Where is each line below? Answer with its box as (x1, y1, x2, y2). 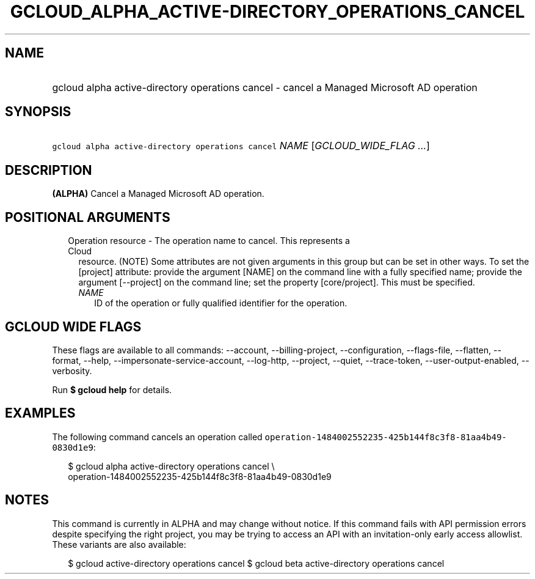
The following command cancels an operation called (52, 431, 263, 442)
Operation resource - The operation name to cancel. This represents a (68, 235, 350, 246)
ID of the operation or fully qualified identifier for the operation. (94, 298, 348, 309)
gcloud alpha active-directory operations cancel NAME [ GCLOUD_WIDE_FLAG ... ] (52, 139, 430, 152)
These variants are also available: (52, 539, 186, 550)
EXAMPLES (5, 405, 76, 421)
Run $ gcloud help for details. (52, 384, 172, 395)
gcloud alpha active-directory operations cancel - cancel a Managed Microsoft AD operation (52, 81, 478, 94)
